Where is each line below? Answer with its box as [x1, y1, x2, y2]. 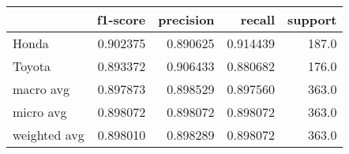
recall [240, 10, 276, 28]
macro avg [13, 80, 70, 98]
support [287, 10, 337, 28]
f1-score [96, 10, 146, 28]
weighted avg [13, 126, 84, 144]
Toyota [13, 57, 51, 75]
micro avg [13, 103, 67, 121]
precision [158, 10, 215, 28]
